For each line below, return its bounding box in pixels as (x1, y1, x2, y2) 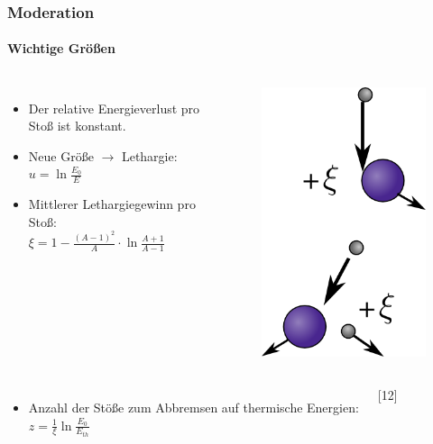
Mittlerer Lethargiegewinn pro (28, 195, 196, 213)
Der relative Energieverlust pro (28, 98, 200, 117)
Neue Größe (28, 146, 94, 165)
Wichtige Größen (7, 39, 115, 58)
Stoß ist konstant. (28, 116, 126, 135)
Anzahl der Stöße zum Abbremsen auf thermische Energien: (28, 397, 359, 416)
